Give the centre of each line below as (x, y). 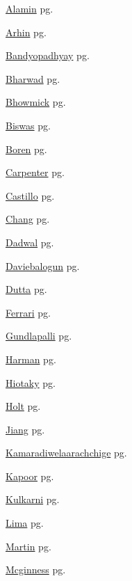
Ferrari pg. (28, 312)
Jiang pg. (25, 429)
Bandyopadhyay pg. (48, 55)
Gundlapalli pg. (39, 336)
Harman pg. (31, 359)
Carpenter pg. (35, 172)
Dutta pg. (26, 289)
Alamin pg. (30, 8)
